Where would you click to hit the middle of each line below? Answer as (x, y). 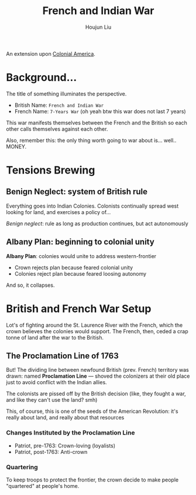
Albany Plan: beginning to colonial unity (80, 242)
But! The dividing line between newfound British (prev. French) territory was (97, 370)
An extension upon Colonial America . (51, 53)
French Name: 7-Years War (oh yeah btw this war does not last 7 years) (100, 111)
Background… (42, 78)
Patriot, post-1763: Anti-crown (51, 452)
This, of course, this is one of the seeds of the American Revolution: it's (92, 411)
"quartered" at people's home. (43, 486)
